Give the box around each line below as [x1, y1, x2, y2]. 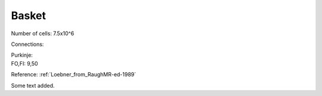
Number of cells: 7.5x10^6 [11, 30, 75, 37]
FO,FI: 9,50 [11, 60, 38, 67]
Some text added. [11, 82, 55, 89]
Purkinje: [11, 51, 33, 59]
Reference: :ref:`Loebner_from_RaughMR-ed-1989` [11, 71, 137, 78]
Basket [11, 9, 47, 22]
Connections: [11, 41, 44, 48]
